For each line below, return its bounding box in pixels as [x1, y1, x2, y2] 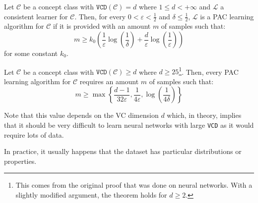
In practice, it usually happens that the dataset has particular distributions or [4, 146, 242, 156]
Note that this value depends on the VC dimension [4, 110, 159, 120]
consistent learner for [4, 11, 68, 21]
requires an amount [79, 76, 139, 86]
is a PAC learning [200, 11, 254, 21]
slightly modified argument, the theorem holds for [15, 190, 167, 200]
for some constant [4, 48, 58, 58]
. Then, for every [74, 11, 126, 21]
